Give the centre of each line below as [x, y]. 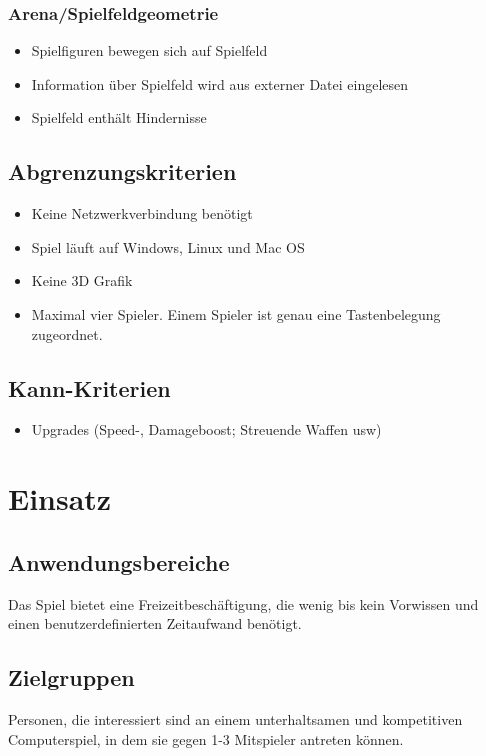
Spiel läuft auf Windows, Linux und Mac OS [168, 246]
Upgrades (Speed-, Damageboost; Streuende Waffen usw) [206, 429]
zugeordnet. [67, 333]
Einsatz [60, 498]
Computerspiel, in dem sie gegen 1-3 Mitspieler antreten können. [206, 738]
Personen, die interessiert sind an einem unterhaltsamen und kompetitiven [235, 718]
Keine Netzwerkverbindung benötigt [142, 213]
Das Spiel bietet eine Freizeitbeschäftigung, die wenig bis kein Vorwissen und [243, 603]
